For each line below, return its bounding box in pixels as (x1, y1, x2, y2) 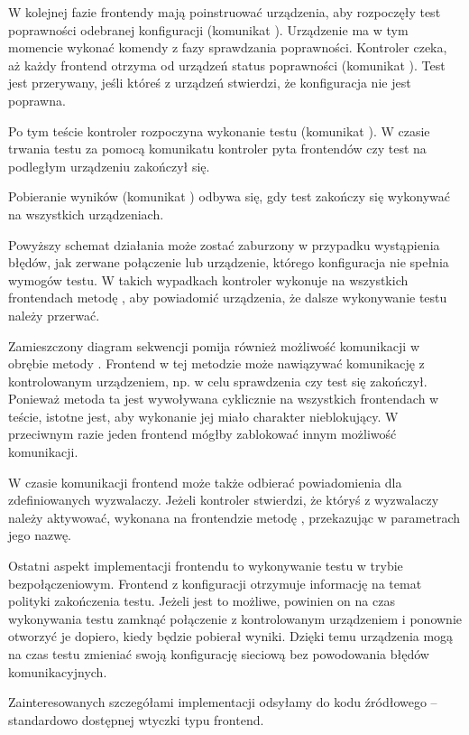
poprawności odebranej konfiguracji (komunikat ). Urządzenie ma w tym (8, 20, 409, 39)
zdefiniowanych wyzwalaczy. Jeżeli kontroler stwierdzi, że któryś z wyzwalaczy (8, 490, 439, 509)
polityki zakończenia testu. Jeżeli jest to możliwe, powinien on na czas (8, 591, 395, 610)
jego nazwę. (8, 526, 71, 544)
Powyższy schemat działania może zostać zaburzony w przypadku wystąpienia (8, 235, 440, 254)
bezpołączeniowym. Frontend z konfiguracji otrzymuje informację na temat (8, 573, 422, 592)
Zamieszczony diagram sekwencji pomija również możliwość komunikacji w (8, 336, 420, 355)
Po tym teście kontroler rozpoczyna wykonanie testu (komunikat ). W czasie (8, 121, 430, 140)
